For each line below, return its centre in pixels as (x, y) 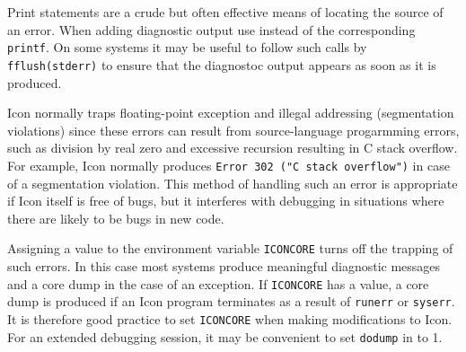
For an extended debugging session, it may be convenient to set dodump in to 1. (225, 336)
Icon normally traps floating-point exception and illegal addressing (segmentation (231, 113)
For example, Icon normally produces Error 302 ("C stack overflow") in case (229, 165)
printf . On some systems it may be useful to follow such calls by (187, 47)
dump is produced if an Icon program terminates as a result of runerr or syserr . (231, 301)
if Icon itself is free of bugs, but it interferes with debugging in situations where (226, 201)
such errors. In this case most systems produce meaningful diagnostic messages (224, 265)
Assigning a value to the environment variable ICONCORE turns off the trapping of (230, 248)
